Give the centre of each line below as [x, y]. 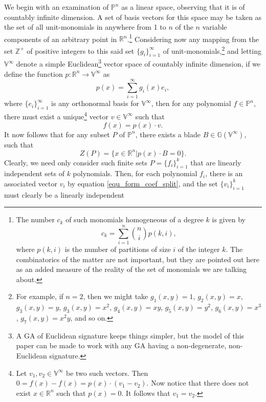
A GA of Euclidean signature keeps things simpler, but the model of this [130, 335]
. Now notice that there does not [198, 383]
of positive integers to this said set [81, 50]
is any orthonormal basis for [95, 103]
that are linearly [216, 162]
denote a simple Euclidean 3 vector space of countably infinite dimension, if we [138, 63]
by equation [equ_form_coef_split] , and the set [143, 183]
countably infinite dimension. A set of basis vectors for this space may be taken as [133, 17]
